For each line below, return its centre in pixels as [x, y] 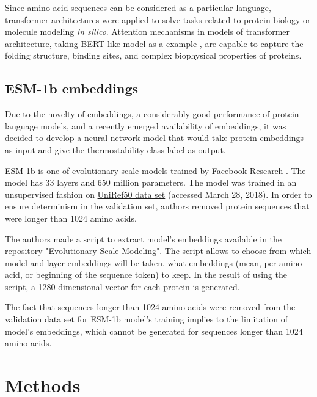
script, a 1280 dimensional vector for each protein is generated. [122, 286]
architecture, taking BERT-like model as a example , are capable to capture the [154, 43]
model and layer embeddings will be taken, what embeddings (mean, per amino [154, 262]
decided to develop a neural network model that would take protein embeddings [155, 138]
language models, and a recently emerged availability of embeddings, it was [146, 126]
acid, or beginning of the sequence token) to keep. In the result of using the [146, 275]
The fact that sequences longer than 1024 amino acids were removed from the [150, 307]
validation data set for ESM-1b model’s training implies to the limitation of [146, 319]
